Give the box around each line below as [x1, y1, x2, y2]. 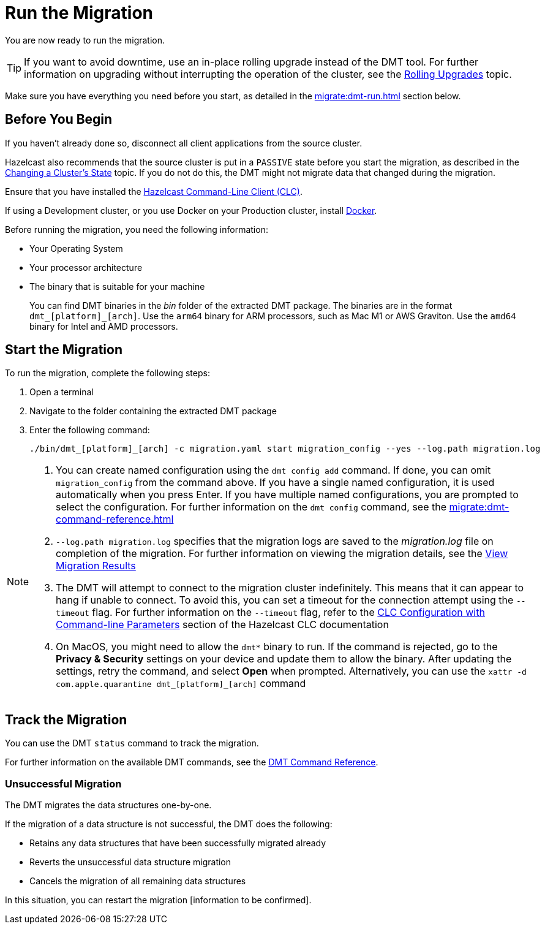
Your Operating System [29, 243, 123, 254]
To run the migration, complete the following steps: [5, 368, 210, 379]
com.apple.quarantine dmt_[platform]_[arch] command [56, 677, 306, 690]
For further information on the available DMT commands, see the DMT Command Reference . [5, 757, 378, 768]
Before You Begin [5, 112, 113, 127]
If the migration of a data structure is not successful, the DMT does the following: [5, 819, 333, 830]
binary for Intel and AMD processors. [29, 320, 178, 332]
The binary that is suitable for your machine [29, 281, 205, 292]
